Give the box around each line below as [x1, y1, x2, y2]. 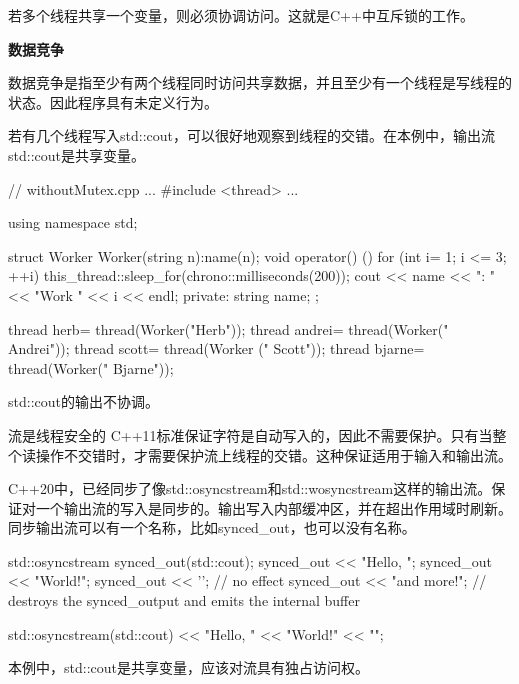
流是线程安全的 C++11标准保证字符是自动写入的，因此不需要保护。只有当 [8, 424, 493, 445]
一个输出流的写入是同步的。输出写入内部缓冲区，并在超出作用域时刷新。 [35, 497, 512, 518]
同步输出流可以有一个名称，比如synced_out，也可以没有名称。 [8, 517, 416, 538]
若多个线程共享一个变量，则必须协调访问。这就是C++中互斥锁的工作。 [8, 5, 474, 25]
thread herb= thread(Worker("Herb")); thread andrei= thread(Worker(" [8, 318, 449, 339]
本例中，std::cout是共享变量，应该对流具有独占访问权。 [8, 657, 369, 678]
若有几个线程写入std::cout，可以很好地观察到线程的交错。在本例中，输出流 [8, 125, 495, 146]
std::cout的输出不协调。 [8, 391, 159, 412]
